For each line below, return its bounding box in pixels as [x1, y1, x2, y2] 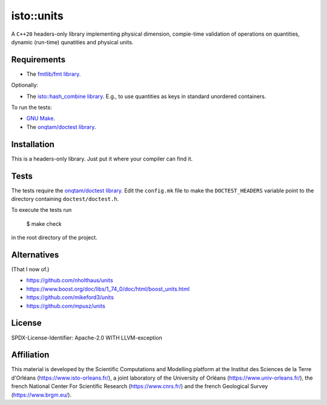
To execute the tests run [11, 206, 72, 214]
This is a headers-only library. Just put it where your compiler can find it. [11, 155, 193, 162]
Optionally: [11, 82, 39, 89]
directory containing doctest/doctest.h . [11, 196, 119, 202]
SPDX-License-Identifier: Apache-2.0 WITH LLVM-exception [11, 334, 163, 341]
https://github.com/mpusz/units [26, 302, 105, 309]
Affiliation [11, 350, 50, 360]
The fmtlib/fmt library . [26, 70, 81, 77]
